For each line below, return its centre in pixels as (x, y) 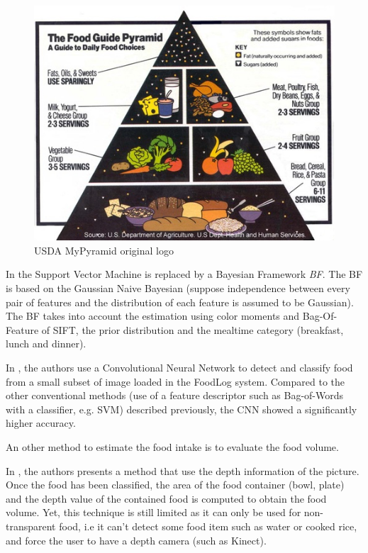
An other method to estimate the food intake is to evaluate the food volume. (172, 446)
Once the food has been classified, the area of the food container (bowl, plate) (175, 485)
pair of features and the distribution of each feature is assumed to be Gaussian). (180, 302)
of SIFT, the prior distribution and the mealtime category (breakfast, (193, 329)
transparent (31, 526)
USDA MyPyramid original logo (104, 250)
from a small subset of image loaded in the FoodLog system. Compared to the (175, 381)
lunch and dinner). (46, 343)
